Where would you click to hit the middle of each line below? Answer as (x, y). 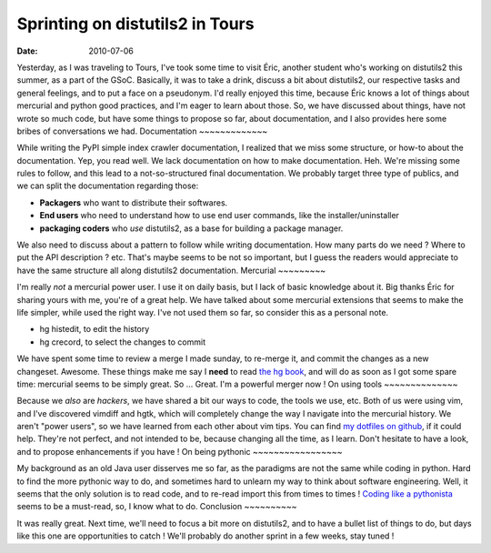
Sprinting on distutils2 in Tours (135, 24)
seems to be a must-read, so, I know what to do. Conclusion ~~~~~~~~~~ (157, 507)
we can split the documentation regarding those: (108, 186)
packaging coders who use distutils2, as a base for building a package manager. (191, 228)
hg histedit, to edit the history (95, 329)
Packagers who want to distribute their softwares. (134, 202)
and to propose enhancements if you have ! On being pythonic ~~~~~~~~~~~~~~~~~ (180, 451)
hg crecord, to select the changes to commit (123, 342)
